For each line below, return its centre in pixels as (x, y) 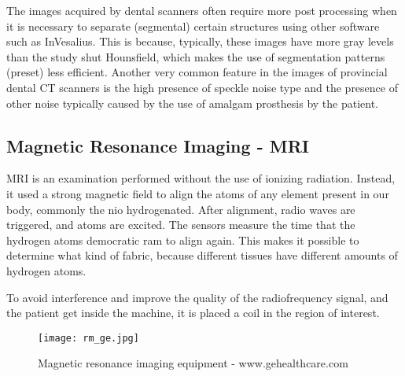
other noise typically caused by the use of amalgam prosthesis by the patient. (193, 103)
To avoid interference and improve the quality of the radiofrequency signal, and (197, 297)
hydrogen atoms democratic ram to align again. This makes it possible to (183, 240)
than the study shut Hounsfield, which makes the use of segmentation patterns (196, 56)
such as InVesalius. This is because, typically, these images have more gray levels (200, 41)
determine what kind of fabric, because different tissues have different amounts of (202, 255)
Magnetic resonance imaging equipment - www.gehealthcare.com (193, 363)
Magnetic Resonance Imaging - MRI (158, 145)
